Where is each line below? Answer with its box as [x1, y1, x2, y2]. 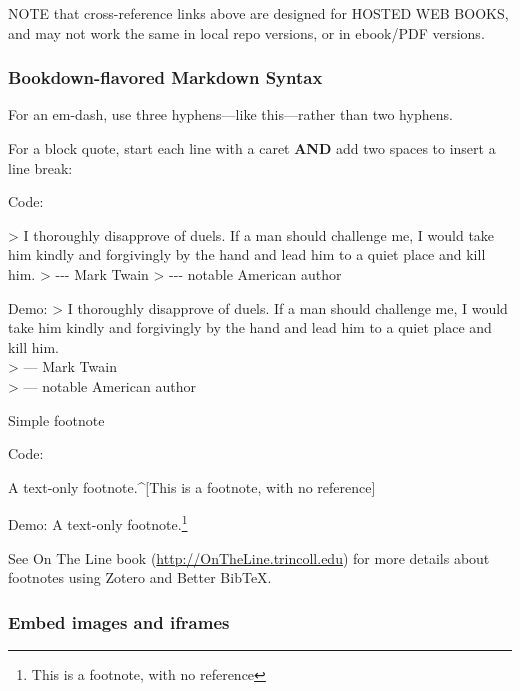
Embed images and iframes [8, 609, 230, 634]
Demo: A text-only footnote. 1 [8, 511, 188, 534]
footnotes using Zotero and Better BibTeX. [8, 567, 272, 588]
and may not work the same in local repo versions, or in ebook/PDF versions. [8, 22, 485, 43]
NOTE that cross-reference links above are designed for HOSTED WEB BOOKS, [8, 3, 509, 23]
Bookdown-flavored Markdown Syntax [8, 65, 323, 90]
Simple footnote [8, 409, 105, 430]
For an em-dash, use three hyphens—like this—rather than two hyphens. [8, 104, 453, 125]
